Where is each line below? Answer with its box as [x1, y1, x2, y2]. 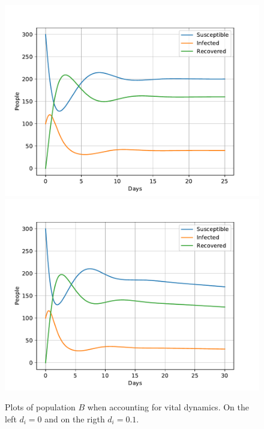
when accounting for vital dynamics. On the [87, 401, 249, 413]
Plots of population [5, 401, 76, 413]
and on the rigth [44, 412, 105, 425]
